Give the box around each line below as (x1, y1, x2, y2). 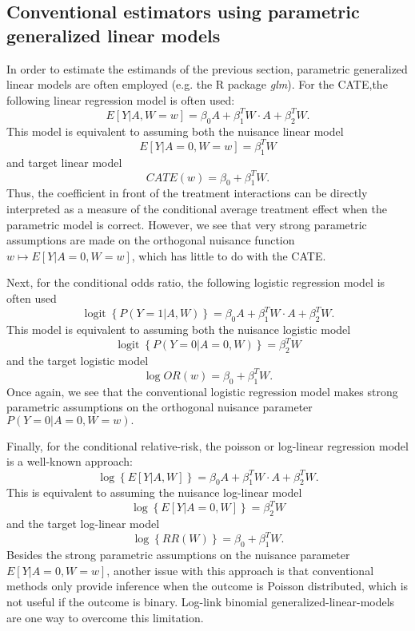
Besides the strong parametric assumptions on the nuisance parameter (6, 546, 350, 563)
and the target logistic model (6, 351, 149, 368)
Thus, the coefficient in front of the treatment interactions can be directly (6, 185, 368, 201)
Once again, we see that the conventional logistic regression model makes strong (6, 383, 398, 399)
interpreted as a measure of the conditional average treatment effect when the (6, 200, 387, 217)
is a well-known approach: (6, 453, 134, 470)
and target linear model (6, 153, 122, 170)
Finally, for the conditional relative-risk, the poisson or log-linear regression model (6, 437, 409, 454)
